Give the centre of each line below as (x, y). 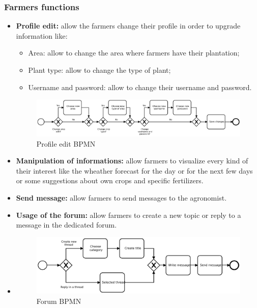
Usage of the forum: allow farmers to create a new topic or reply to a (128, 215)
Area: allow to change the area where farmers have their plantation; (134, 53)
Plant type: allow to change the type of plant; (99, 70)
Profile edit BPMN (66, 143)
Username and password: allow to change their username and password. (140, 87)
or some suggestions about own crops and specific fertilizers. (110, 180)
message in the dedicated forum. (66, 225)
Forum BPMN (59, 301)
